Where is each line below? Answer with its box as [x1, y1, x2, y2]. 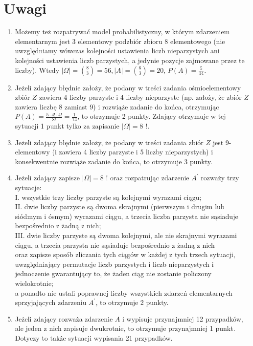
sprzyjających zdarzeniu [15, 297, 87, 307]
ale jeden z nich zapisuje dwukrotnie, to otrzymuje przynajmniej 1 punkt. [15, 323, 235, 333]
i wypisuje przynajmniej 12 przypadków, [122, 313, 243, 324]
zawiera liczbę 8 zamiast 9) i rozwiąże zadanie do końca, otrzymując [15, 101, 219, 111]
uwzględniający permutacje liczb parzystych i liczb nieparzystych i [15, 259, 214, 269]
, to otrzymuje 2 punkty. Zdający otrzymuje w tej [77, 111, 226, 121]
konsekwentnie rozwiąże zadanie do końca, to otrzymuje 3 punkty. [15, 156, 212, 166]
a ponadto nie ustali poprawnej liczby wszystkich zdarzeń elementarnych [15, 287, 232, 298]
